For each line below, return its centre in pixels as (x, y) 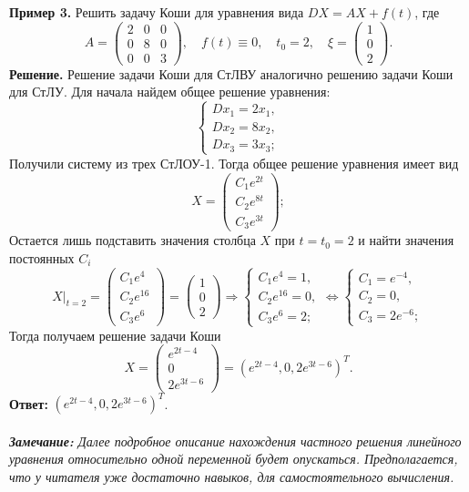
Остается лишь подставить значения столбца (133, 240)
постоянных (42, 257)
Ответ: (29, 403)
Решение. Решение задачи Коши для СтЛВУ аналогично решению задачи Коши (231, 73)
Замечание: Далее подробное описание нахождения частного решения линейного (235, 441)
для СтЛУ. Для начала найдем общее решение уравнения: (170, 92)
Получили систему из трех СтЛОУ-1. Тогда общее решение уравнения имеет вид (234, 163)
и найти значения (406, 240)
